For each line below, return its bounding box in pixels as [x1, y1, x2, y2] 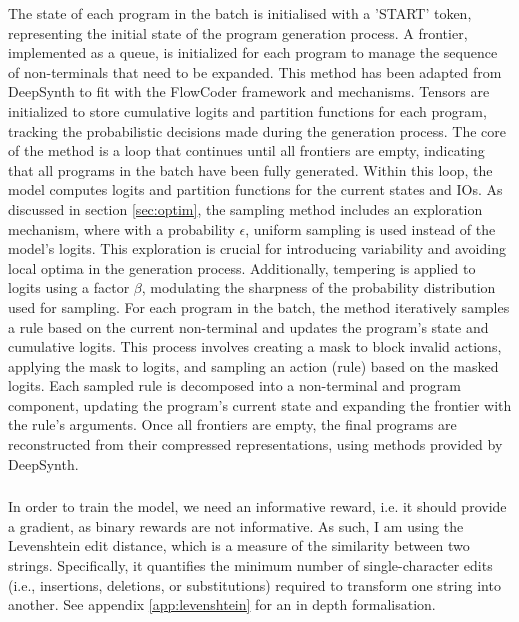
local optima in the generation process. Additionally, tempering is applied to [8, 257, 476, 278]
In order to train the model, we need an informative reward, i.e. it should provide [8, 496, 507, 517]
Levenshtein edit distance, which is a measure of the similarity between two [8, 535, 470, 556]
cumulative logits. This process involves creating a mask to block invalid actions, [8, 336, 502, 357]
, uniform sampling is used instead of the [245, 218, 496, 239]
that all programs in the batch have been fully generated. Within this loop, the [8, 159, 493, 180]
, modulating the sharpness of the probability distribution [141, 277, 496, 298]
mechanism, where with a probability [8, 218, 235, 239]
